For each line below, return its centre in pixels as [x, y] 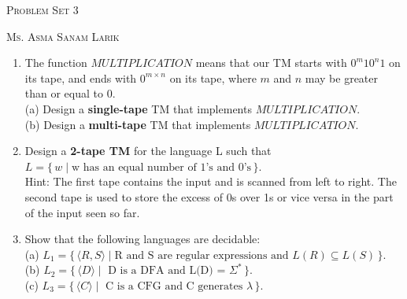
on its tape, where [213, 78]
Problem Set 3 [43, 9]
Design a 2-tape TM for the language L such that [148, 151]
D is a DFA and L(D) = [167, 271]
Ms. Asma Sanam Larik [63, 36]
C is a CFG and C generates [174, 286]
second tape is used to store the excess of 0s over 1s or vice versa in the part [209, 196]
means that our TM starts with [271, 63]
